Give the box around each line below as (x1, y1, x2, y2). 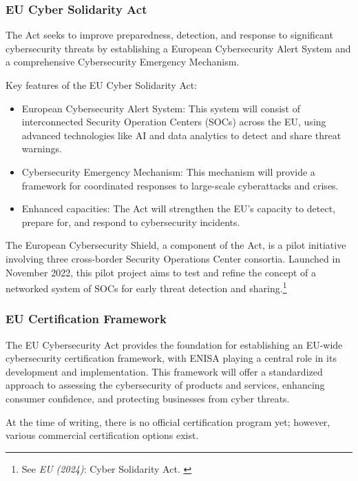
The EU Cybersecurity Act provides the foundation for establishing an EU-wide (6, 337, 343, 351)
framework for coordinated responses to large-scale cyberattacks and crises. (21, 178, 339, 192)
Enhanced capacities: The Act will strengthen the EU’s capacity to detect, (21, 201, 336, 216)
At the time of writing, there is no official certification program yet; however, (6, 414, 330, 429)
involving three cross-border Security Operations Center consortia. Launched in (6, 251, 341, 265)
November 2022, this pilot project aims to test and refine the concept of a (6, 265, 317, 279)
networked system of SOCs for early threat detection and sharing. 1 (6, 279, 287, 295)
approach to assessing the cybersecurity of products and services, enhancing (6, 378, 325, 392)
